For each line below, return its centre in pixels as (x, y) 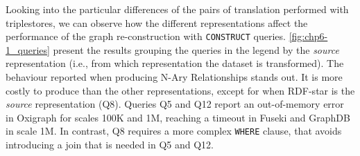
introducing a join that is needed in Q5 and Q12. (110, 145)
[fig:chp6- (308, 36)
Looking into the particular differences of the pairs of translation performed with (177, 9)
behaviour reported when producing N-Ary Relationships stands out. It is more (174, 77)
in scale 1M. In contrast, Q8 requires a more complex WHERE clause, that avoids (174, 131)
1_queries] (28, 49)
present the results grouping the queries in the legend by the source (196, 49)
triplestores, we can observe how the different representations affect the (157, 22)
